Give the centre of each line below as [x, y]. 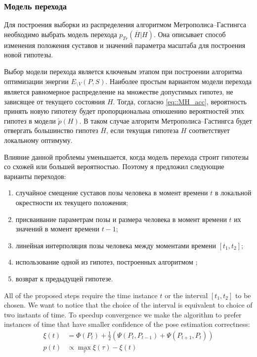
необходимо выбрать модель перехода [61, 34]
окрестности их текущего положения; [72, 202]
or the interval [186, 295]
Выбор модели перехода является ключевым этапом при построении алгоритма [123, 71]
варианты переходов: [35, 176]
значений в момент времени [57, 229]
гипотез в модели [30, 120]
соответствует [209, 130]
